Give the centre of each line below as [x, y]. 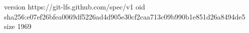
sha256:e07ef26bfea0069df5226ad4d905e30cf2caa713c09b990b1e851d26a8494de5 [125, 16]
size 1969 [18, 26]
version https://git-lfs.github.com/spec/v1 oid [75, 6]
